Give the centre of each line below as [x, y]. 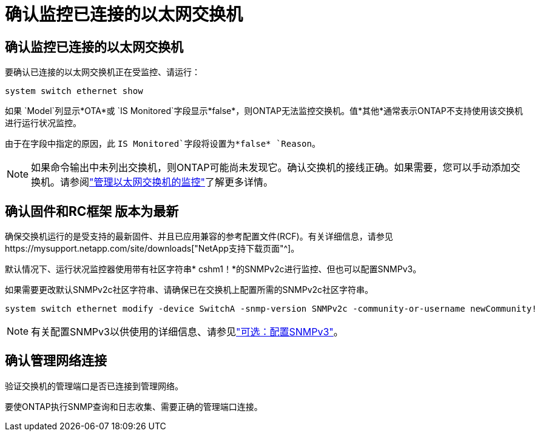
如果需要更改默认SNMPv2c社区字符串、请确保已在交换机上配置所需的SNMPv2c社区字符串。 [189, 290]
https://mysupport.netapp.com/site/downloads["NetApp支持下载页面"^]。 [152, 249]
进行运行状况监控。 [43, 123]
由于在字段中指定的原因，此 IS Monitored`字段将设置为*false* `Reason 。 [163, 144]
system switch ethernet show [74, 91]
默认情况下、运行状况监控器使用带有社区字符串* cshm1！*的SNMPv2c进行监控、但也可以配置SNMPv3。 [213, 269]
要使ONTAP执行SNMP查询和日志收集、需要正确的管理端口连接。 [134, 406]
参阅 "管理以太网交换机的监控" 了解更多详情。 [172, 182]
